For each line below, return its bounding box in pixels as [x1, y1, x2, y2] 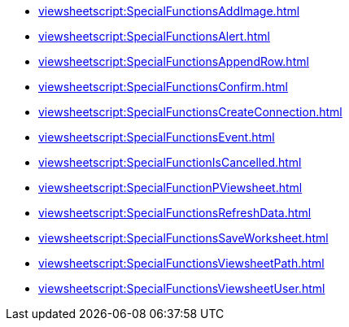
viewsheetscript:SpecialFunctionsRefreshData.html [38, 206, 312, 220]
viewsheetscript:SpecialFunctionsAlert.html [38, 29, 270, 43]
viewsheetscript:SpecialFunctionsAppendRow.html [38, 54, 309, 68]
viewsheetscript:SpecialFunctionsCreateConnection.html [38, 105, 342, 119]
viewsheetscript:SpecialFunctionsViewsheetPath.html [38, 256, 325, 270]
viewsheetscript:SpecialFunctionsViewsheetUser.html [38, 281, 325, 295]
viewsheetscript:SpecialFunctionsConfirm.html [38, 80, 288, 94]
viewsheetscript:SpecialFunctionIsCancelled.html [38, 155, 302, 169]
